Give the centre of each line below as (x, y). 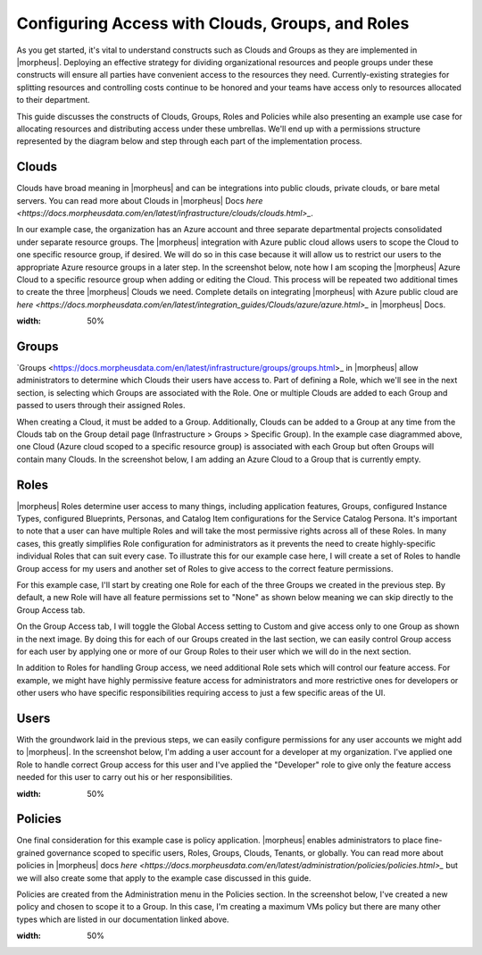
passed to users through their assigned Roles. (101, 406)
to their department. (54, 100)
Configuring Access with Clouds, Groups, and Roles (213, 23)
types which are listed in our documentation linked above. (123, 919)
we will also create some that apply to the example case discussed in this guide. (164, 878)
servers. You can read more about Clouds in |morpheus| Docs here (140, 200)
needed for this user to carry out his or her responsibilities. (125, 777)
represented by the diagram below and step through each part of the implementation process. (189, 141)
